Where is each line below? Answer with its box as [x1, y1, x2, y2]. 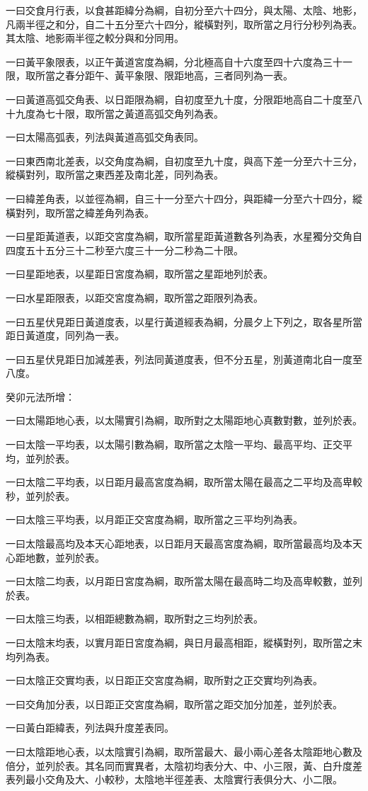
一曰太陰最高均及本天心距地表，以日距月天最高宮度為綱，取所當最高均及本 [6, 536, 352, 551]
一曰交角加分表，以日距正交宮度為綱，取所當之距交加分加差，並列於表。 [6, 696, 343, 711]
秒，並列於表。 [6, 488, 75, 503]
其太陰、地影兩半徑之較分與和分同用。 [6, 30, 184, 45]
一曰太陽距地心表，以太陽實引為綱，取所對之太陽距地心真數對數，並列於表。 [6, 413, 362, 428]
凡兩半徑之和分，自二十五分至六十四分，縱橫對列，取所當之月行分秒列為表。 [6, 16, 362, 31]
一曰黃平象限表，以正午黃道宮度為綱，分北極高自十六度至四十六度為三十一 [6, 54, 352, 69]
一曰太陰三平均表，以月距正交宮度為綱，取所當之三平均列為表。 [6, 512, 303, 527]
